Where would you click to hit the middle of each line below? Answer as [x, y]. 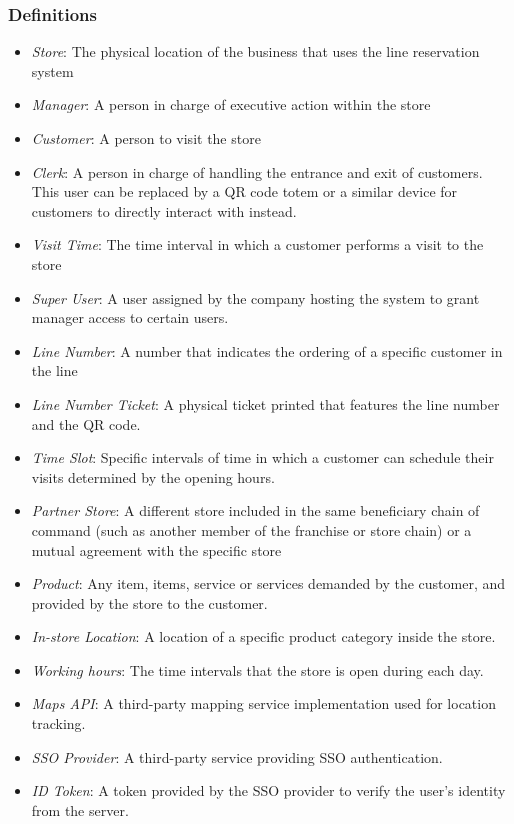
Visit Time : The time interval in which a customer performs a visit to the [257, 244]
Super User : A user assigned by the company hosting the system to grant [255, 297]
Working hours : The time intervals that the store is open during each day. [257, 669]
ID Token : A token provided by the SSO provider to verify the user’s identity [268, 790]
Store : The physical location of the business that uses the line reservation [255, 51]
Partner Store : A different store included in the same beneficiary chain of [255, 510]
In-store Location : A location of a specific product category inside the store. [263, 636]
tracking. [58, 723]
